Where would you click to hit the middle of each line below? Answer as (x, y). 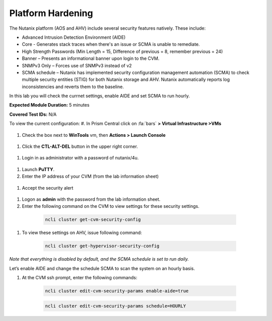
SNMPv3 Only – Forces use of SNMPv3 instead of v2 (77, 65)
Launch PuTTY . (38, 169)
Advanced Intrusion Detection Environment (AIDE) (74, 37)
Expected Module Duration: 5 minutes (49, 105)
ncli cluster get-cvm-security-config (93, 220)
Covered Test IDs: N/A (33, 114)
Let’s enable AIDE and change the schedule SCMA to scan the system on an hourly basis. (102, 268)
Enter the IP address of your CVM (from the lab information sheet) (90, 177)
